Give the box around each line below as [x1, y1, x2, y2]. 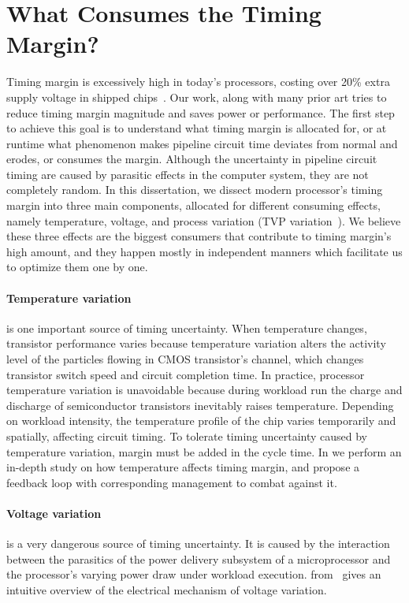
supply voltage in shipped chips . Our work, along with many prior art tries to [6, 88, 387, 105]
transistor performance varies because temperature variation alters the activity [6, 335, 386, 352]
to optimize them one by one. [6, 259, 148, 275]
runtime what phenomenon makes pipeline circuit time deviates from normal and [6, 135, 398, 151]
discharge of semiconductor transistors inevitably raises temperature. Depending [6, 396, 394, 413]
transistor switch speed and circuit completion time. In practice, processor [6, 366, 365, 382]
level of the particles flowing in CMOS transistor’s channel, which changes [6, 351, 364, 367]
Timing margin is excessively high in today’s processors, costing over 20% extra [6, 73, 390, 90]
